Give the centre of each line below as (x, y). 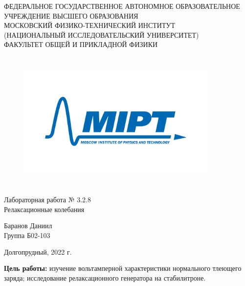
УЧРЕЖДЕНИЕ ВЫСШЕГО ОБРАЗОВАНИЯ (71, 15)
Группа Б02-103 (27, 235)
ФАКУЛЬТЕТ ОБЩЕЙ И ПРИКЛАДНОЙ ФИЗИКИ (81, 44)
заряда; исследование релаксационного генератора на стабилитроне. (105, 277)
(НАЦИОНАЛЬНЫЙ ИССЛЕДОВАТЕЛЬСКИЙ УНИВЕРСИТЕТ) (101, 35)
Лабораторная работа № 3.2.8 (48, 200)
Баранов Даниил (28, 226)
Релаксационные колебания (44, 209)
